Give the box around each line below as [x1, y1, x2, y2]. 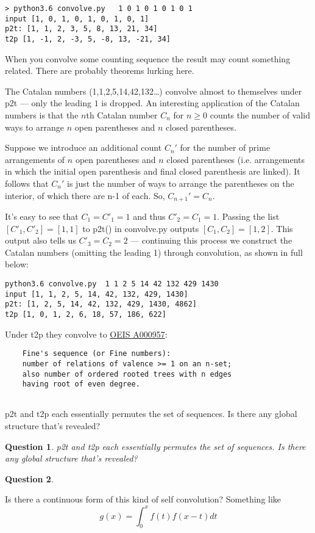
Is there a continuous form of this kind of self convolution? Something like [5, 493, 281, 506]
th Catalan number [86, 109, 158, 121]
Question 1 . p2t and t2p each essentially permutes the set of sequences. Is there [5, 440, 306, 452]
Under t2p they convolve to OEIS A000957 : [5, 327, 168, 340]
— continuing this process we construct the [130, 234, 292, 247]
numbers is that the [5, 109, 79, 121]
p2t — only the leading [5, 96, 91, 109]
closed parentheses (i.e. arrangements [166, 153, 305, 165]
